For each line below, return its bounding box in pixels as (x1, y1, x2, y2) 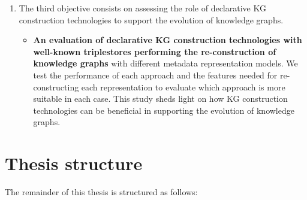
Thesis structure (5, 151, 143, 175)
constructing (33, 80, 79, 93)
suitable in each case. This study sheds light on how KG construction (33, 92, 288, 105)
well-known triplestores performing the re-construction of (33, 45, 276, 57)
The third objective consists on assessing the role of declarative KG (19, 2, 266, 14)
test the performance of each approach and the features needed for (33, 68, 278, 81)
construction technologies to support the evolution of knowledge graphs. (19, 13, 284, 26)
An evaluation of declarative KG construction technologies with (33, 34, 302, 46)
